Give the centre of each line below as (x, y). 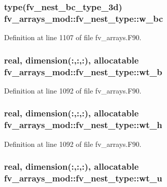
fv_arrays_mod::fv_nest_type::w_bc (84, 18)
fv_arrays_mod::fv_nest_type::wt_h (83, 125)
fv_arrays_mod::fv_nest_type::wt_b (83, 71)
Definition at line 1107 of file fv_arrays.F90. (73, 37)
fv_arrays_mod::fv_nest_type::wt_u (83, 178)
